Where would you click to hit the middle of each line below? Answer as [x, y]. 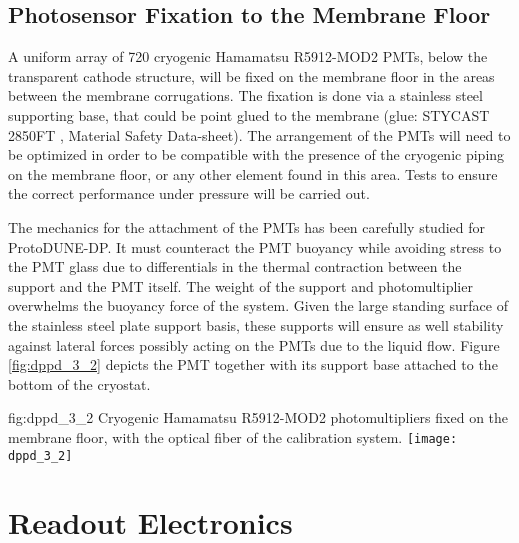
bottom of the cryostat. [79, 383]
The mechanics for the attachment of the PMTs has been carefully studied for [246, 226]
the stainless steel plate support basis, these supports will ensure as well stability [256, 324]
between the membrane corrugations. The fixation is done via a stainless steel [245, 95]
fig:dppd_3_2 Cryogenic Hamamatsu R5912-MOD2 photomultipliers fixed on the [258, 417]
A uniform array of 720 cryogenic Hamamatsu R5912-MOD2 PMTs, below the [248, 56]
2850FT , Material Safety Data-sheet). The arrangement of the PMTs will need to [259, 134]
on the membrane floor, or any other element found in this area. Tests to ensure [253, 173]
